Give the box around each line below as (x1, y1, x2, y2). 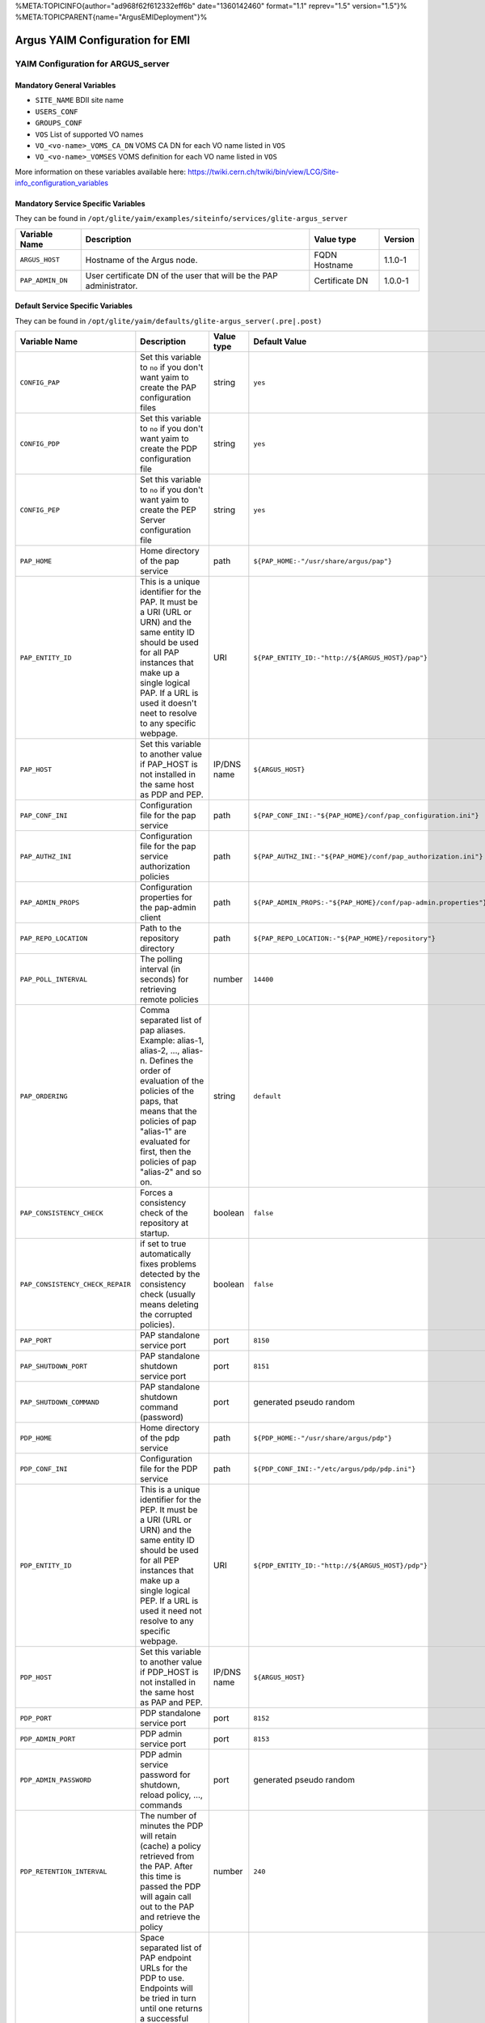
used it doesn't (140, 698, 197, 709)
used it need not (140, 1605, 202, 1617)
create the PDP (140, 443, 198, 455)
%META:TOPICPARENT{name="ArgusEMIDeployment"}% (15, 12, 208, 22)
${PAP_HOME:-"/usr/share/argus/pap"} (253, 557, 392, 566)
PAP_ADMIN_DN (19, 276, 68, 285)
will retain (140, 1830, 177, 1842)
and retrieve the (140, 1911, 201, 1923)
